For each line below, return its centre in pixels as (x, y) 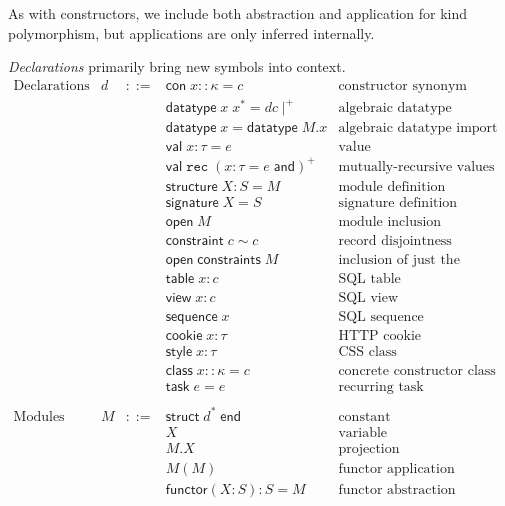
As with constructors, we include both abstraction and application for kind (238, 13)
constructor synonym (402, 85)
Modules (39, 416)
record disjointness (395, 241)
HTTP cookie (380, 336)
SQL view (368, 298)
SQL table (369, 279)
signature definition (398, 202)
